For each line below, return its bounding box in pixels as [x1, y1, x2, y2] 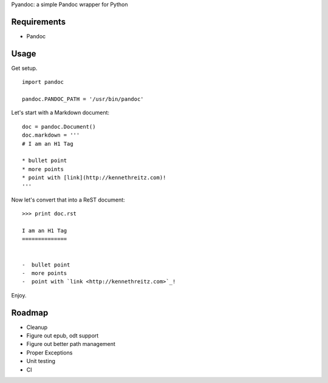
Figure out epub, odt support [26, 332, 99, 339]
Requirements [11, 16, 66, 27]
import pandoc [22, 79, 64, 86]
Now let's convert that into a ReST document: [11, 196, 125, 203]
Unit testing [26, 358, 56, 365]
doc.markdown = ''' [22, 132, 80, 139]
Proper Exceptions [26, 349, 73, 356]
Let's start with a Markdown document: [11, 109, 109, 117]
